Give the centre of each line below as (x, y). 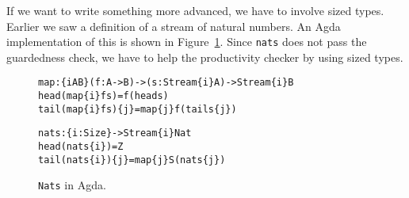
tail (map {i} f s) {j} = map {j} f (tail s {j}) (138, 109)
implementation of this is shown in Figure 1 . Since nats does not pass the (187, 42)
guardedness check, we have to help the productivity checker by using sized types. (205, 57)
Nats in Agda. (72, 185)
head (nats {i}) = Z (81, 147)
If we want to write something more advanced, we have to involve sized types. (195, 10)
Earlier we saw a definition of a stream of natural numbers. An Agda (174, 26)
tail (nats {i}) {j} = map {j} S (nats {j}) (132, 160)
